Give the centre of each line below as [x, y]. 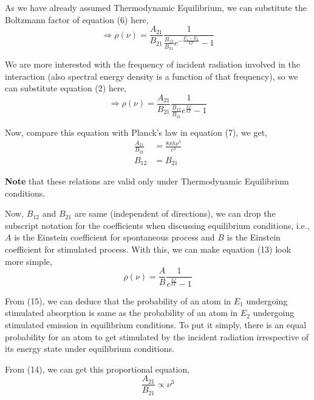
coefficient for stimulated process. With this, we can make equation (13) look [148, 249]
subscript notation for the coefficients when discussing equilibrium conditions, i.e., [157, 225]
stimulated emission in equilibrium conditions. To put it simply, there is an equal [156, 324]
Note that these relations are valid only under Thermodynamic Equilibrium [147, 181]
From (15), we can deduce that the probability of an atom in [118, 300]
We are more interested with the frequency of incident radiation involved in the [153, 64]
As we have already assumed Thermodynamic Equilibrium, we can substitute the [156, 7]
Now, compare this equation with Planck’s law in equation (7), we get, [136, 132]
